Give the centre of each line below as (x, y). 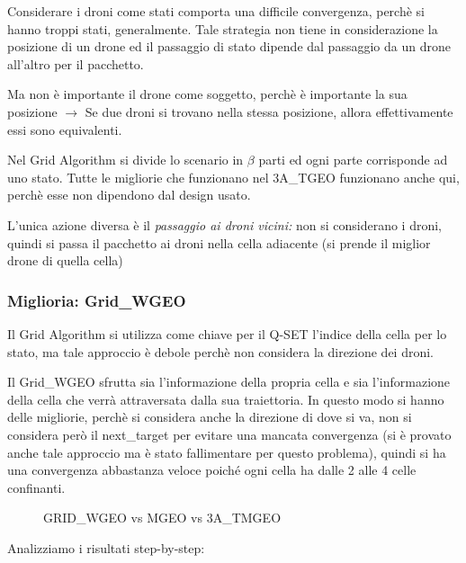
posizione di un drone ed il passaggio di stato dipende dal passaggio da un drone (229, 46)
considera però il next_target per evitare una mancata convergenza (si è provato (229, 434)
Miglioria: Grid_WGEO (97, 300)
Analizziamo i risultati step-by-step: (106, 547)
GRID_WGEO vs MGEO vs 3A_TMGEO (162, 518)
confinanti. (36, 487)
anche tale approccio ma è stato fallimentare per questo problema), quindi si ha (227, 452)
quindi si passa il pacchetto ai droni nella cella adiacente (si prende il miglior (219, 242)
